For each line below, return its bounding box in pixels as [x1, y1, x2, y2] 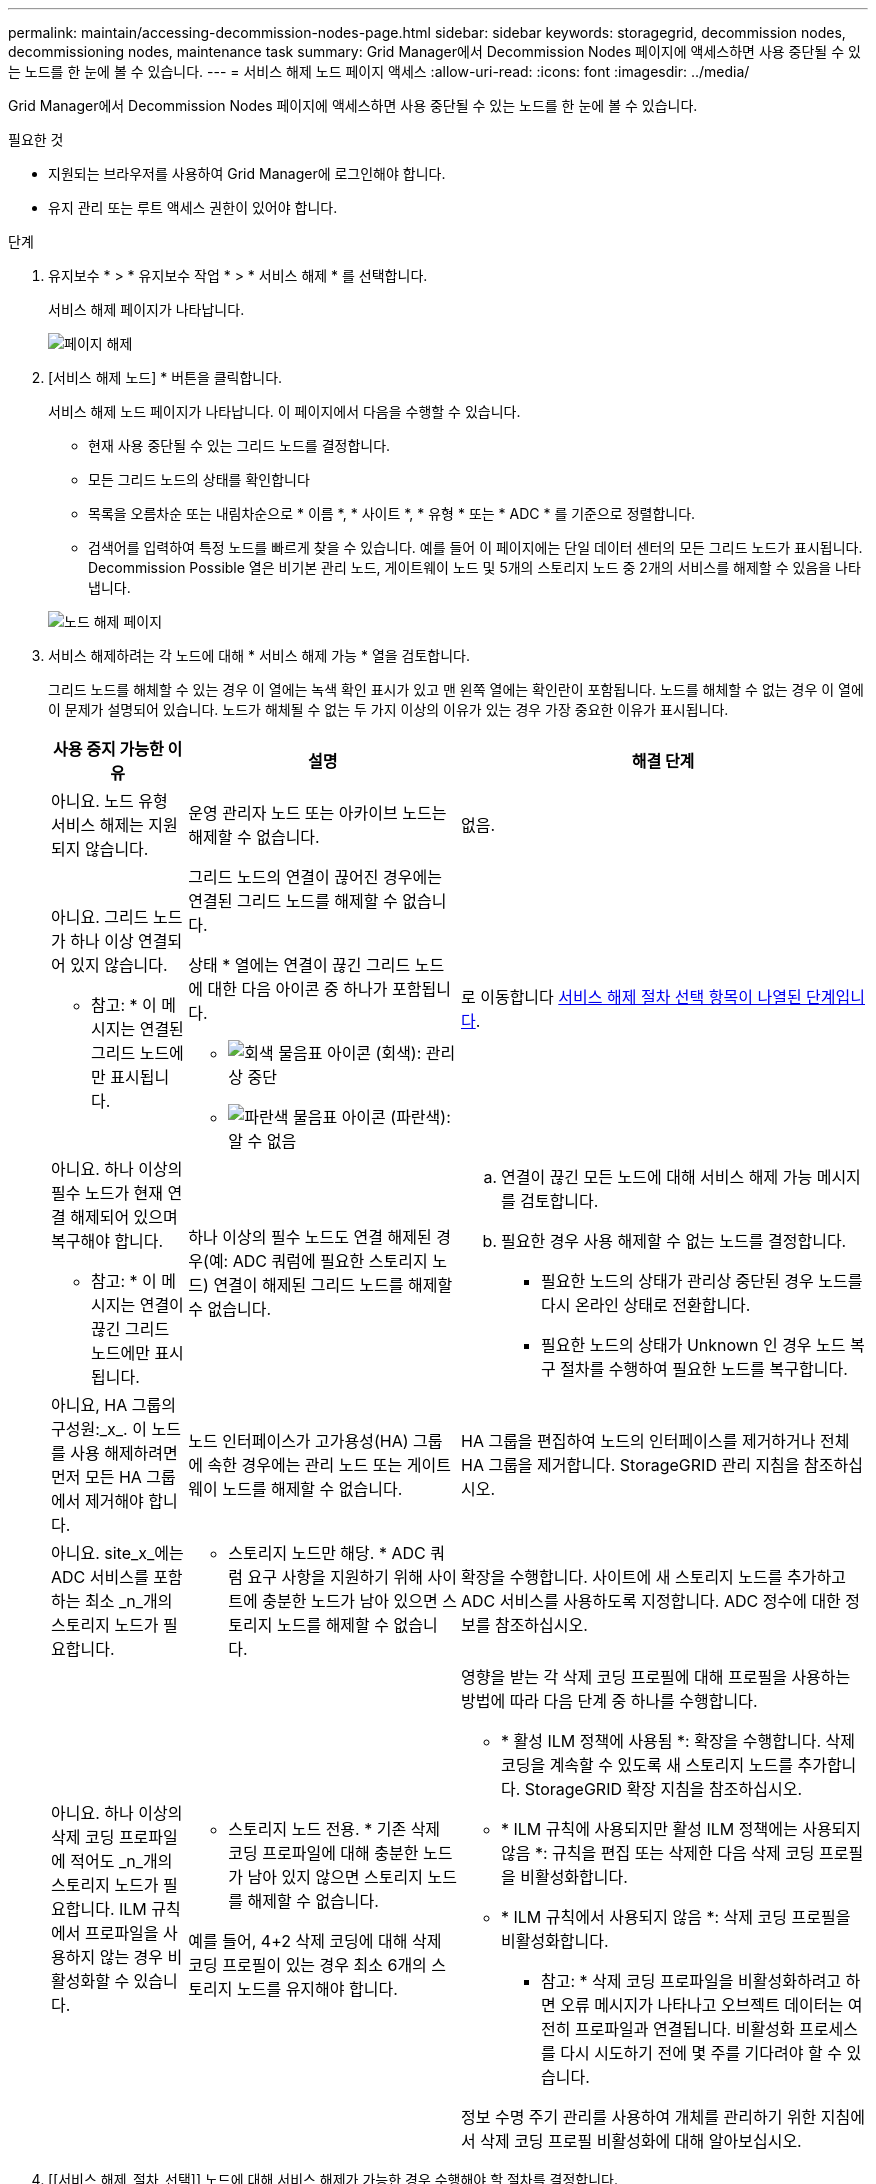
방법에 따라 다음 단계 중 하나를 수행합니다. [460, 1691, 758, 1711]
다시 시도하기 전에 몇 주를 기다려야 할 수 [560, 2043, 842, 2063]
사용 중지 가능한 [53, 739, 164, 759]
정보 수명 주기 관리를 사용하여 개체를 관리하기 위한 [460, 2107, 817, 2127]
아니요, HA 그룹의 [51, 1395, 176, 1415]
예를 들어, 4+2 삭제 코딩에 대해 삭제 [188, 1931, 442, 1951]
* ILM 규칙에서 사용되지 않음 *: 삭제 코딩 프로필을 [500, 1907, 851, 1927]
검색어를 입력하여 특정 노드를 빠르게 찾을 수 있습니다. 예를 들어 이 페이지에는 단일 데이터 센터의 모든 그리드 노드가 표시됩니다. [88, 539, 863, 556]
